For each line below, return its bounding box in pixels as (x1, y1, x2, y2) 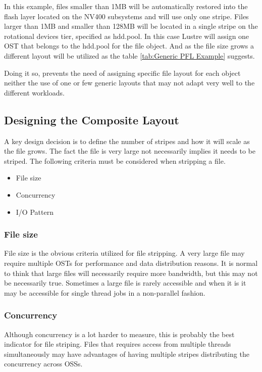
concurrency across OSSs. (4, 358, 83, 369)
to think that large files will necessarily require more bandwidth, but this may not (4, 267, 258, 278)
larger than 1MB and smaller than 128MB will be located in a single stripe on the (4, 21, 258, 31)
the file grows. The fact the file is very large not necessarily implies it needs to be (4, 146, 255, 156)
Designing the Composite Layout (4, 112, 179, 127)
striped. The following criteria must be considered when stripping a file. (4, 155, 226, 166)
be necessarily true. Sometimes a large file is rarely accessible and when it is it (4, 277, 246, 288)
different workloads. (4, 87, 65, 98)
